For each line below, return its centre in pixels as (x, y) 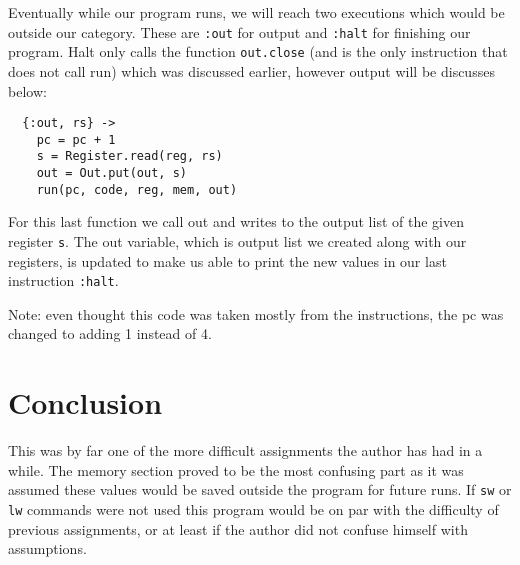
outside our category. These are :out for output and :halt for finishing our (239, 31)
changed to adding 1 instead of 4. (110, 333)
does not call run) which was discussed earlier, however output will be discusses (251, 70)
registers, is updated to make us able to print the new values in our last (227, 260)
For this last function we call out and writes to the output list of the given (236, 221)
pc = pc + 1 (76, 139)
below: (27, 90)
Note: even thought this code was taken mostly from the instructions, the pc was (256, 313)
